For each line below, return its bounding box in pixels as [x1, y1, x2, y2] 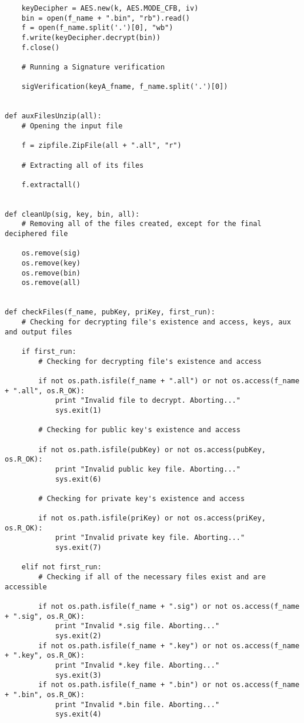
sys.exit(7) [55, 543, 102, 552]
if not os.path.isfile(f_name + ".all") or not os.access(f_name [38, 376, 300, 385]
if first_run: [21, 347, 76, 356]
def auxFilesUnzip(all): [5, 112, 102, 121]
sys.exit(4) [55, 710, 102, 719]
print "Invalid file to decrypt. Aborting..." [55, 396, 240, 405]
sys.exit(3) [55, 671, 102, 679]
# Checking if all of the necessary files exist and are [38, 573, 266, 582]
